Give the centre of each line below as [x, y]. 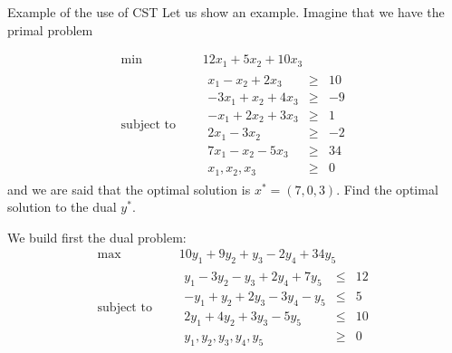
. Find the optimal [387, 189]
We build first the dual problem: [97, 237]
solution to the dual [62, 207]
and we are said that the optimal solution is [129, 189]
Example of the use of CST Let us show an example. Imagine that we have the [226, 12]
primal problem [50, 29]
